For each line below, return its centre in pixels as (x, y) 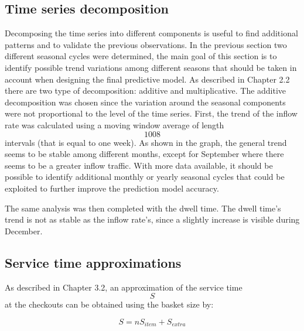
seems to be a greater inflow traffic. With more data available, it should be (139, 165)
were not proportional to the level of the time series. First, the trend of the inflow (151, 113)
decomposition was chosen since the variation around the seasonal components (145, 102)
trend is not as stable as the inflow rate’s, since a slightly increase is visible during (152, 219)
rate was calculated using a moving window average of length (115, 124)
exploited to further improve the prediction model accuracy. (112, 188)
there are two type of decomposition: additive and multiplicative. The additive (146, 91)
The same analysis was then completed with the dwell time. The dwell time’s (143, 208)
